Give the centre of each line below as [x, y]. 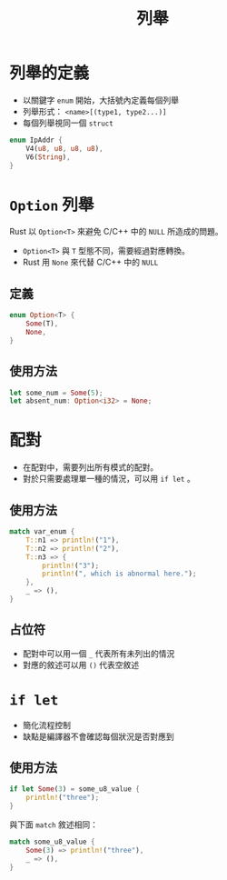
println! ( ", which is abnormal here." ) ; [119, 574]
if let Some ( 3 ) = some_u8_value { [75, 789]
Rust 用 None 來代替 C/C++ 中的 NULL [90, 262]
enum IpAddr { [36, 140]
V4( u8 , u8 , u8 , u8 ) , [64, 148]
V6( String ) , [48, 157]
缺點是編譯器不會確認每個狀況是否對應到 [98, 736]
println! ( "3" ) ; [71, 565]
